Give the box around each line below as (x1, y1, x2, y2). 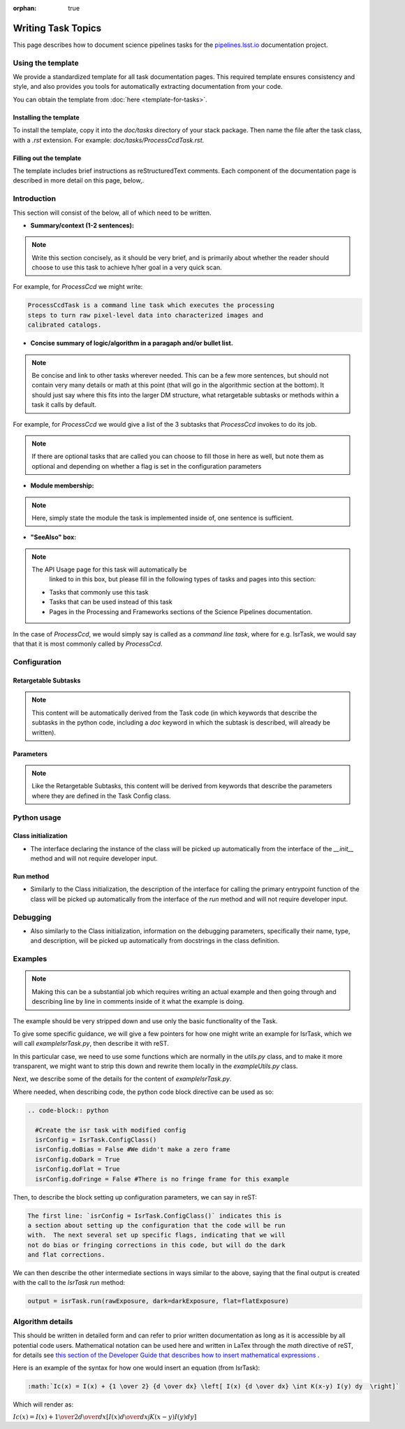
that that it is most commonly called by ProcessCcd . (13, 640, 163, 648)
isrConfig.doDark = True (35, 1155, 120, 1163)
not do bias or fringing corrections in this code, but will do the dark (27, 1241, 286, 1249)
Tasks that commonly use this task (49, 588, 149, 596)
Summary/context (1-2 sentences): (30, 221, 134, 229)
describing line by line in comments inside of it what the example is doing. (31, 997, 244, 1006)
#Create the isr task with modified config (35, 1126, 186, 1134)
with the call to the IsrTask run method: (13, 1279, 126, 1287)
